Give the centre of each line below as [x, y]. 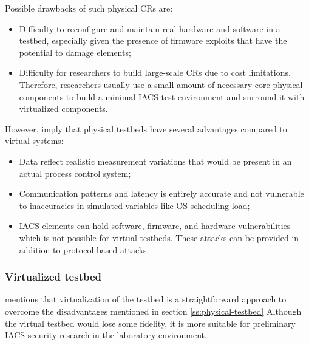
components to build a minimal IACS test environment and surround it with [162, 96]
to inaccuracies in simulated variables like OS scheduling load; [134, 205]
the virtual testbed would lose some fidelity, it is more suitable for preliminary [150, 323]
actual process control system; [75, 173]
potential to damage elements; [75, 52]
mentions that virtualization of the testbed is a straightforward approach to [146, 299]
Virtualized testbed [53, 277]
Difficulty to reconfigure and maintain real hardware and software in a [150, 28]
